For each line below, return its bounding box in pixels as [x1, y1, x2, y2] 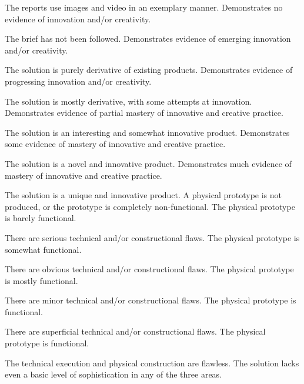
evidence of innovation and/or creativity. [5, 12, 151, 25]
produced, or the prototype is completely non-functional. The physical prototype [5, 200, 295, 212]
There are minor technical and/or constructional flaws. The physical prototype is [5, 294, 296, 306]
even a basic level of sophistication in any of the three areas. [5, 368, 222, 380]
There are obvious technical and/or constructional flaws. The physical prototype [5, 263, 294, 275]
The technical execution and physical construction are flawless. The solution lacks [5, 356, 299, 369]
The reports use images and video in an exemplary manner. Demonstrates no [5, 1, 283, 13]
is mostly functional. [5, 274, 78, 286]
